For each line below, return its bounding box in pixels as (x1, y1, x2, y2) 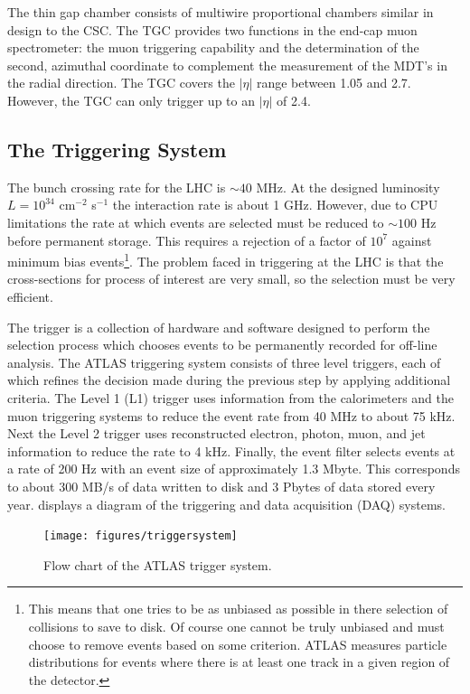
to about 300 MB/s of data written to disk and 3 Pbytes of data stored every (7, 476, 436, 495)
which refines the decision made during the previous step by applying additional (7, 370, 451, 389)
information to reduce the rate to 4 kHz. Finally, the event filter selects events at (7, 441, 456, 460)
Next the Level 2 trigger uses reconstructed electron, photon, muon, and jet (7, 424, 426, 443)
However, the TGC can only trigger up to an (7, 90, 255, 109)
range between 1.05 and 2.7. (256, 73, 411, 92)
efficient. (7, 286, 53, 305)
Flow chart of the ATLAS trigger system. (43, 555, 272, 574)
